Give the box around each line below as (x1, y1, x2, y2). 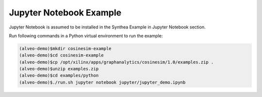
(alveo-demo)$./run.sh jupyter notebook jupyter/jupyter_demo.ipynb (19, 80, 186, 85)
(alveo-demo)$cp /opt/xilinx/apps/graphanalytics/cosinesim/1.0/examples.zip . (19, 59, 214, 65)
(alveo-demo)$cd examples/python (19, 73, 99, 78)
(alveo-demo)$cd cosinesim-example (19, 53, 104, 58)
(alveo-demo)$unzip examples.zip (19, 66, 99, 72)
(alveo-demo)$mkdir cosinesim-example (19, 46, 112, 51)
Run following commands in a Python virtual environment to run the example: (9, 33, 163, 39)
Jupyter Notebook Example (9, 7, 121, 18)
